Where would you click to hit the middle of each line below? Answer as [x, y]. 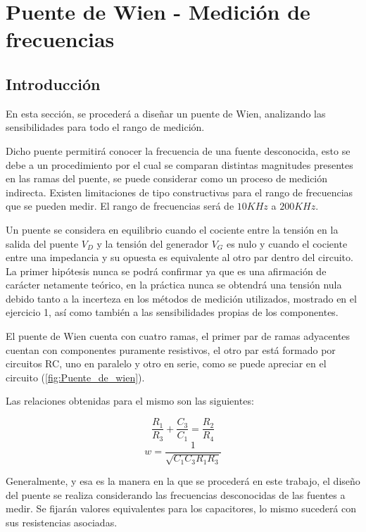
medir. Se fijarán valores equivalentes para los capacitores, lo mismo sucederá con [181, 508]
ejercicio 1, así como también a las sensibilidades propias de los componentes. [172, 312]
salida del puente [42, 243]
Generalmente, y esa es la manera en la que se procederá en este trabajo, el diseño [183, 481]
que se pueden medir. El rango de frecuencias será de [120, 206]
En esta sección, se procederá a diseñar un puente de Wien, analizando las [166, 113]
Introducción [53, 83]
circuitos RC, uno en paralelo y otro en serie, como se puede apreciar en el [166, 363]
